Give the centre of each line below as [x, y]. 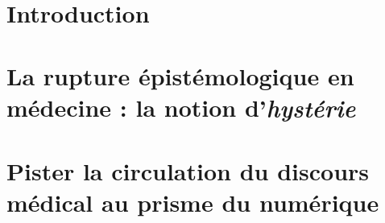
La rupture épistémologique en [180, 76]
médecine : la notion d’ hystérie [181, 108]
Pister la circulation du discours [188, 170]
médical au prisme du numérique [193, 202]
